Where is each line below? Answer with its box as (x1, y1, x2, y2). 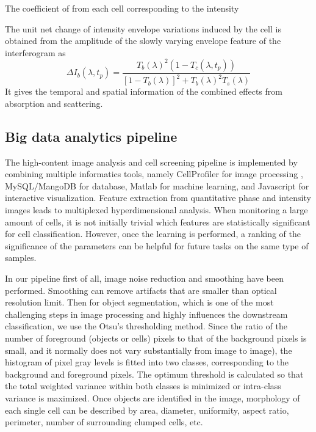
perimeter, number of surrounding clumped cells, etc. (5, 416, 203, 428)
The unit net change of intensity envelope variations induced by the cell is (5, 22, 281, 35)
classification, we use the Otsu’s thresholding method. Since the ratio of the (5, 320, 287, 332)
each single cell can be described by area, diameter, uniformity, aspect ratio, (5, 403, 289, 416)
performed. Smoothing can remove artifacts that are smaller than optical (5, 284, 277, 296)
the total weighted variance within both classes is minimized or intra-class (5, 379, 281, 392)
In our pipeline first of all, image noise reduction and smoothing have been (5, 271, 284, 284)
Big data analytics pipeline (5, 126, 178, 145)
